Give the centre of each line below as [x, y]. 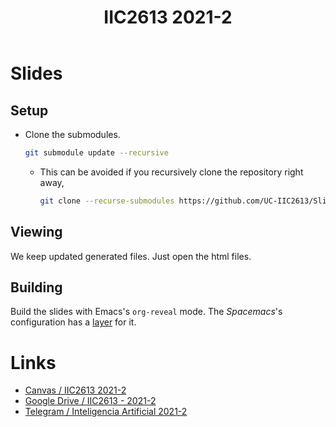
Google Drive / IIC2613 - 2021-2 [90, 401]
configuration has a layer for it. [73, 322]
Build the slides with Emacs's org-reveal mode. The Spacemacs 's [146, 312]
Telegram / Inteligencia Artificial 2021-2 [106, 412]
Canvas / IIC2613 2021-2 [75, 390]
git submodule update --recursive [96, 153]
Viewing [36, 232]
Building [36, 287]
